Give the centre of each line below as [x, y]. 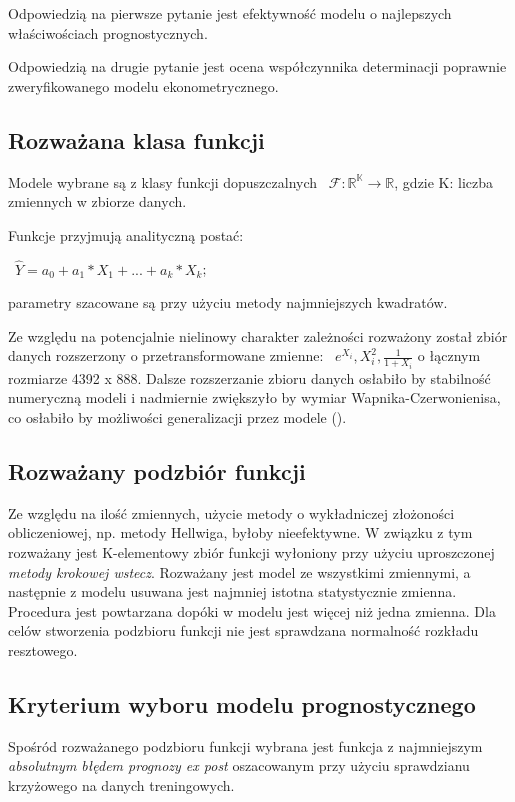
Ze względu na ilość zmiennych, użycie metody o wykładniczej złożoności [231, 512]
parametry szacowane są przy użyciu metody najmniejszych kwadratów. [228, 302]
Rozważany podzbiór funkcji [157, 471]
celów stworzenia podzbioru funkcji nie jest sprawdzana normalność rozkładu [243, 630]
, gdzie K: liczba [444, 181]
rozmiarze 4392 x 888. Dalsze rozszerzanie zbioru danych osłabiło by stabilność [249, 377]
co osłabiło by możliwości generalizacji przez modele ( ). [177, 417]
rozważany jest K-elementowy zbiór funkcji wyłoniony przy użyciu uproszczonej [251, 552]
